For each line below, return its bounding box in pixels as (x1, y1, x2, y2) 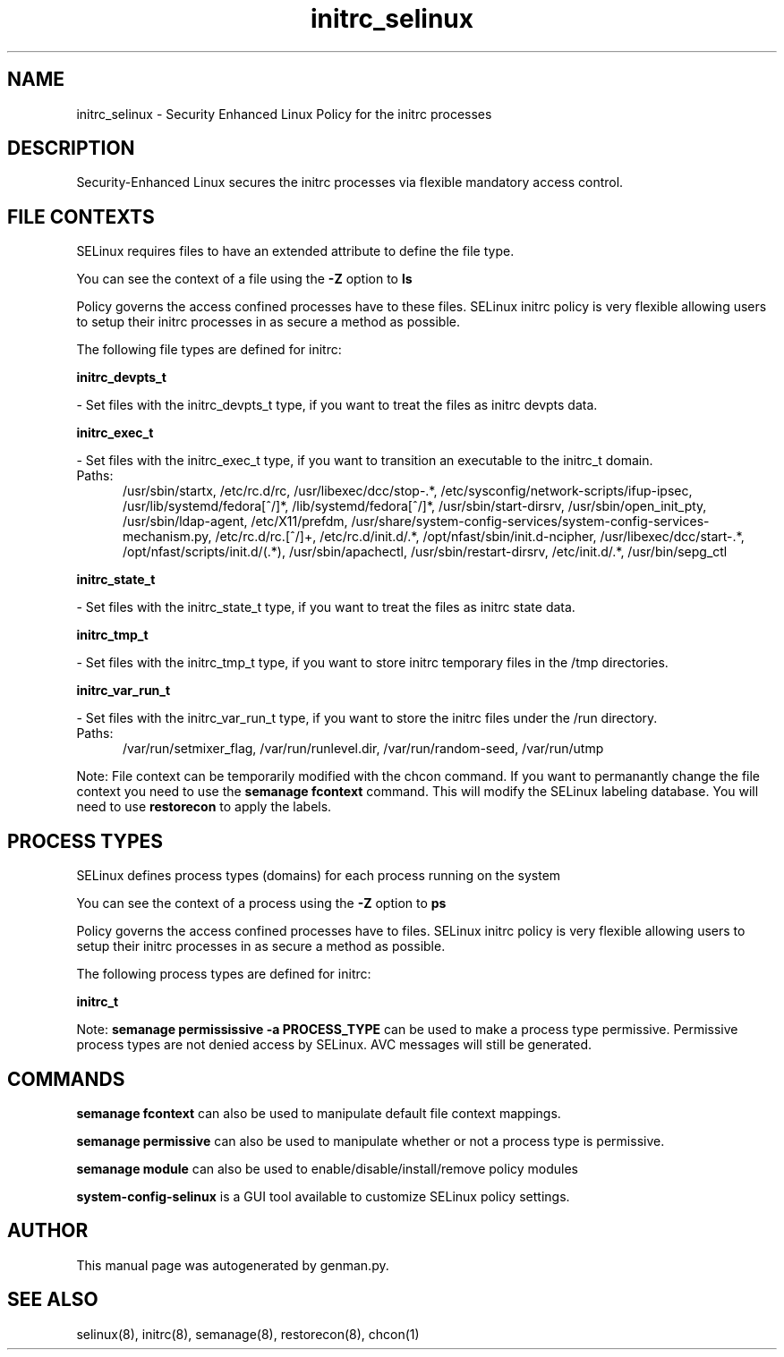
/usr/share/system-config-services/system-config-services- (351, 513, 710, 530)
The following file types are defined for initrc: (76, 342, 342, 358)
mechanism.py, (123, 529, 212, 545)
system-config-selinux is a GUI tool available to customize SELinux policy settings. (76, 1188, 570, 1204)
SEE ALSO (7, 1288, 98, 1311)
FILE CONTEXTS (7, 205, 155, 228)
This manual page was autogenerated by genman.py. (76, 1257, 389, 1273)
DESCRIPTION (7, 137, 135, 160)
